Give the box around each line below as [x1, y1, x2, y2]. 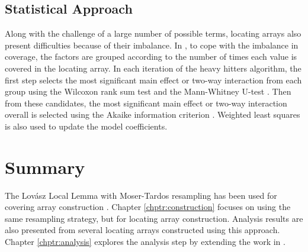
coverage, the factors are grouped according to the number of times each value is [5, 50, 297, 63]
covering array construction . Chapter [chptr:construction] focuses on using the [5, 201, 291, 213]
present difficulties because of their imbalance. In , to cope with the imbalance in [5, 38, 299, 51]
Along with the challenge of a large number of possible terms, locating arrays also [5, 27, 301, 40]
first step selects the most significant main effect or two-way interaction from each [5, 73, 302, 86]
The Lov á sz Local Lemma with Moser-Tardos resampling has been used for [5, 189, 277, 201]
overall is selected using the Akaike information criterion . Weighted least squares [5, 108, 300, 121]
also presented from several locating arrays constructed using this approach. [5, 224, 280, 236]
